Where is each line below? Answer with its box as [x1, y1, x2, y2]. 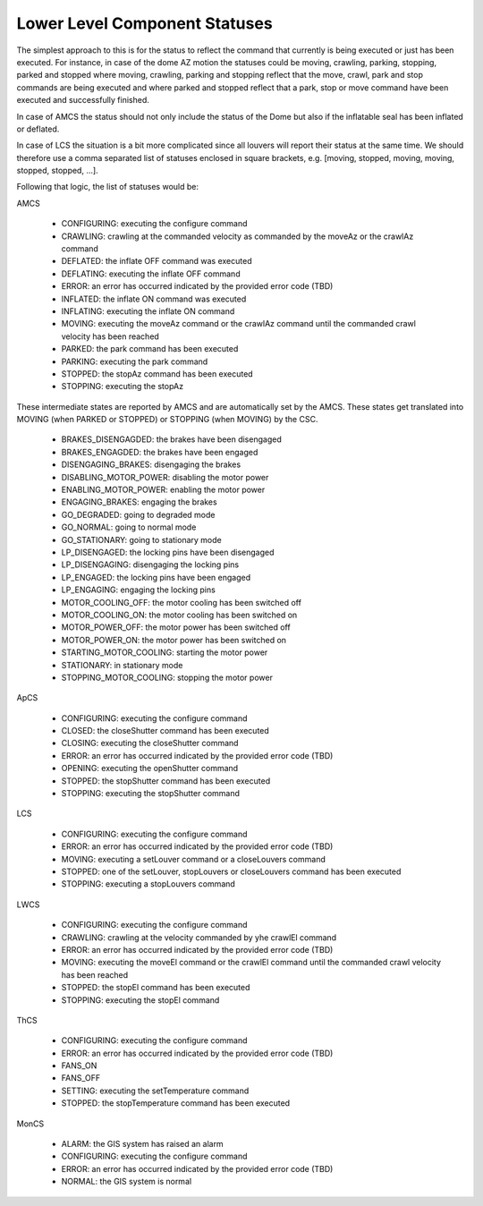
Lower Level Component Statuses [16, 13, 273, 33]
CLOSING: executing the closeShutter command [61, 738, 239, 749]
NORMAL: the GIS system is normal [61, 1176, 192, 1187]
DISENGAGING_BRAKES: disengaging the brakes [61, 459, 241, 470]
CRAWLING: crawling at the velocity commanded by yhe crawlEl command [61, 931, 337, 943]
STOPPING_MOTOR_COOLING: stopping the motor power [61, 672, 273, 683]
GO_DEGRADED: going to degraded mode [61, 509, 216, 520]
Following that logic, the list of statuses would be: [16, 182, 199, 192]
